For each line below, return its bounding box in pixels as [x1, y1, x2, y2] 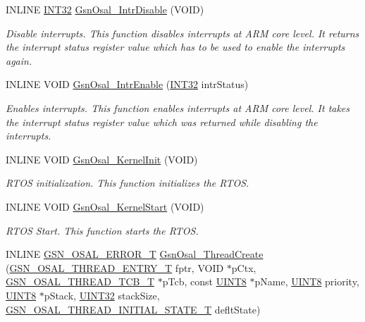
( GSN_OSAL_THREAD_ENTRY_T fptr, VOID [6, 260, 224, 275]
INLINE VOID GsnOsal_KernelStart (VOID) [6, 199, 204, 213]
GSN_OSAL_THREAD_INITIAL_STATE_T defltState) [6, 302, 261, 316]
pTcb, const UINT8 [162, 274, 247, 289]
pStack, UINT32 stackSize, [44, 287, 160, 302]
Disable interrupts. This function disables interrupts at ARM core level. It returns [6, 25, 359, 40]
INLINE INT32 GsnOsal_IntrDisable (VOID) [6, 2, 204, 16]
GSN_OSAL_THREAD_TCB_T [6, 274, 155, 289]
